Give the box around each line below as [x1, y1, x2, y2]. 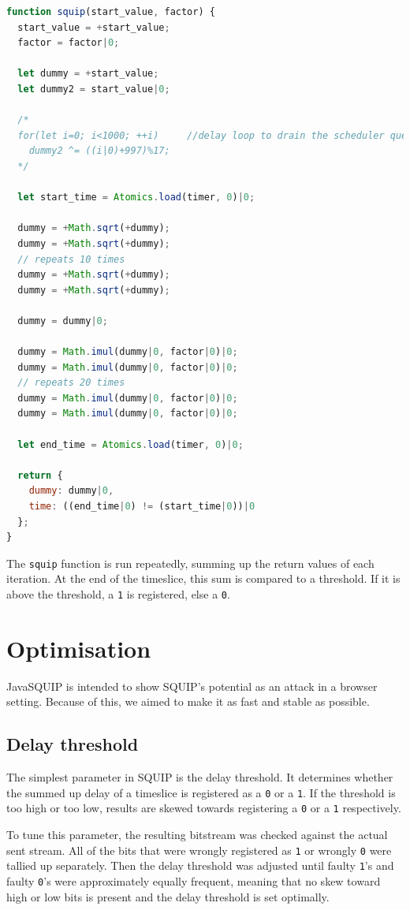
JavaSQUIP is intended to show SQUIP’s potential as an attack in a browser [6, 677, 378, 694]
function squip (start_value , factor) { [6, 6, 215, 17]
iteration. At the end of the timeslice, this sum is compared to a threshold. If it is [6, 570, 401, 587]
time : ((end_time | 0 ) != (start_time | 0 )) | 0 [28, 501, 255, 512]
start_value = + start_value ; [17, 21, 170, 33]
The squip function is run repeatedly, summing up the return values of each [6, 554, 375, 571]
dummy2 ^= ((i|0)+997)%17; [28, 145, 170, 157]
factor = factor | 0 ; [17, 37, 120, 49]
